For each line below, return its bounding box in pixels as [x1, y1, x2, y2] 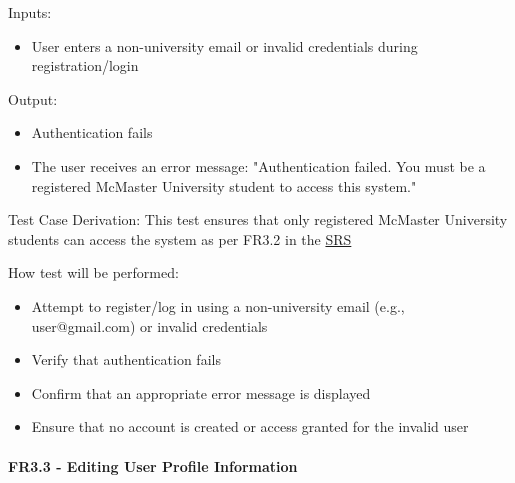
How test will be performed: [8, 262, 179, 283]
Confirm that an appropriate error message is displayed [31, 382, 371, 403]
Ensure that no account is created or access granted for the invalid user [31, 416, 469, 437]
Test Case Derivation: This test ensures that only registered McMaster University [8, 209, 508, 230]
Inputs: [8, 2, 52, 22]
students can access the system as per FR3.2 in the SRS [8, 228, 352, 249]
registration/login [31, 55, 139, 76]
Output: [8, 88, 58, 109]
